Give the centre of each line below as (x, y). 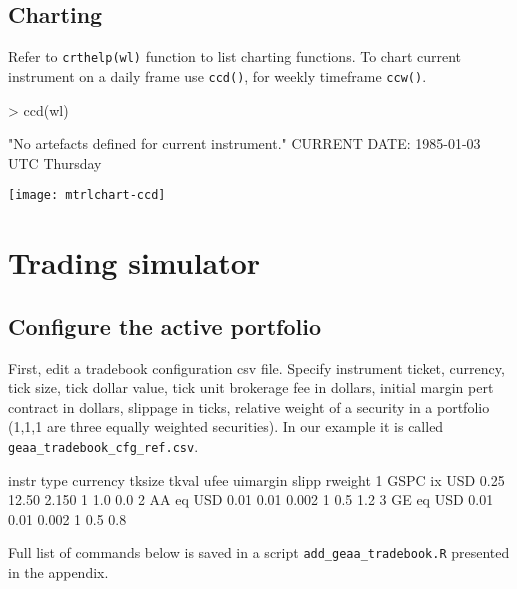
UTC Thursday (55, 162)
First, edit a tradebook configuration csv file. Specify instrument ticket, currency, (256, 367)
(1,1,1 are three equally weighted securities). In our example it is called (226, 426)
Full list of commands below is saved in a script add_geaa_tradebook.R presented (259, 552)
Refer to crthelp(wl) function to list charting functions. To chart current (235, 56)
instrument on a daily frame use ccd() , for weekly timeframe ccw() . (217, 75)
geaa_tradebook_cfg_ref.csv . (103, 445)
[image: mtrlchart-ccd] (87, 195)
